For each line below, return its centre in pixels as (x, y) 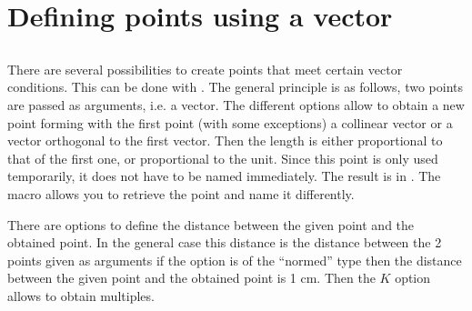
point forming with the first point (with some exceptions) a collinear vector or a (230, 122)
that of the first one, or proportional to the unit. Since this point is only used (223, 158)
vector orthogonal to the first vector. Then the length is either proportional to (225, 140)
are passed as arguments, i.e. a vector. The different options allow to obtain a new (236, 104)
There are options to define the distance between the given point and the (211, 224)
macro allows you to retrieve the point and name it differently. (181, 193)
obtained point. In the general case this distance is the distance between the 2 (225, 242)
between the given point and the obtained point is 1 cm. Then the (191, 278)
